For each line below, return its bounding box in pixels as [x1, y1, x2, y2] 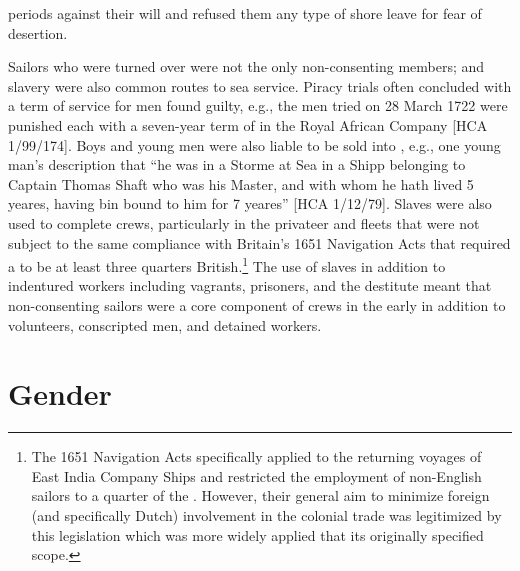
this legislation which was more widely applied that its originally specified [31, 524, 484, 545]
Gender [8, 373, 112, 414]
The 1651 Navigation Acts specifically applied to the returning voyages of [31, 446, 482, 467]
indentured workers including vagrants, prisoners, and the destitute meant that [8, 275, 492, 296]
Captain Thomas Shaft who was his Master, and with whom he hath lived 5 [8, 173, 474, 194]
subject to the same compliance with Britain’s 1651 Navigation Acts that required [8, 232, 511, 253]
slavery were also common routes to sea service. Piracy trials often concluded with [8, 75, 512, 96]
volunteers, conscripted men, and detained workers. [8, 314, 322, 335]
